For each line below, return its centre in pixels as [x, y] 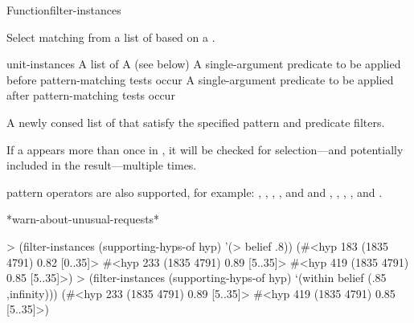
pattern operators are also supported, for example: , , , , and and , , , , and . [195, 192]
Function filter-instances [64, 10]
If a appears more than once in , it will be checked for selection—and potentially [205, 149]
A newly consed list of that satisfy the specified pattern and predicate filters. [196, 122]
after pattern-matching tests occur [91, 95]
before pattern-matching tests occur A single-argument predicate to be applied [200, 79]
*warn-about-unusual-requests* [83, 219]
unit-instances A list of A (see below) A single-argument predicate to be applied [204, 64]
